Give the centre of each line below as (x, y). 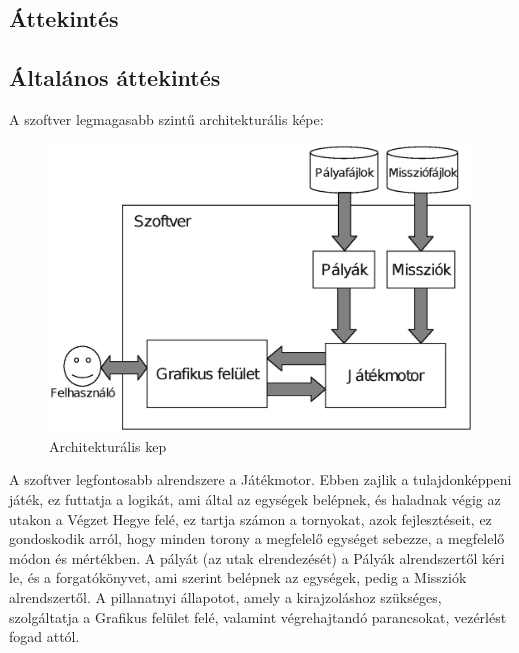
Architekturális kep (108, 445)
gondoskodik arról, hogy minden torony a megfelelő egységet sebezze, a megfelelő (257, 538)
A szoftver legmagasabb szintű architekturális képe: (166, 118)
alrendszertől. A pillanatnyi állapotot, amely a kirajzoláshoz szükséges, (225, 596)
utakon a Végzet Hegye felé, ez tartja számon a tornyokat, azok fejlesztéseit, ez (250, 518)
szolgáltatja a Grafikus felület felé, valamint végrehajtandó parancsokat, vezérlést (258, 616)
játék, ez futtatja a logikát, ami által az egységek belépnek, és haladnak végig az (255, 498)
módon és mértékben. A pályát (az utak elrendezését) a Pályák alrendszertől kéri (257, 557)
